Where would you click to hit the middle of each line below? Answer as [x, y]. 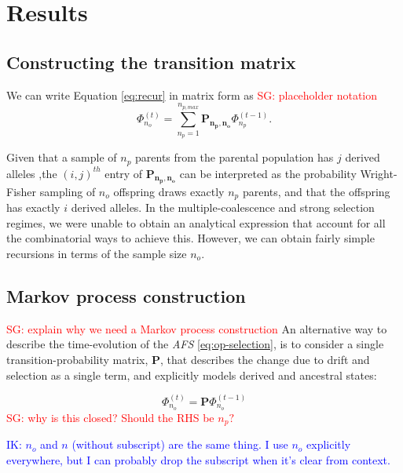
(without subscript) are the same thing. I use [180, 444]
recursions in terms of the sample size [97, 253]
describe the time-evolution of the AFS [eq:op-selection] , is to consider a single [195, 344]
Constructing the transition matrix [151, 62]
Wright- [379, 173]
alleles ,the [32, 173]
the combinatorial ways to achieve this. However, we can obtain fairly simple [191, 238]
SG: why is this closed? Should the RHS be [110, 417]
